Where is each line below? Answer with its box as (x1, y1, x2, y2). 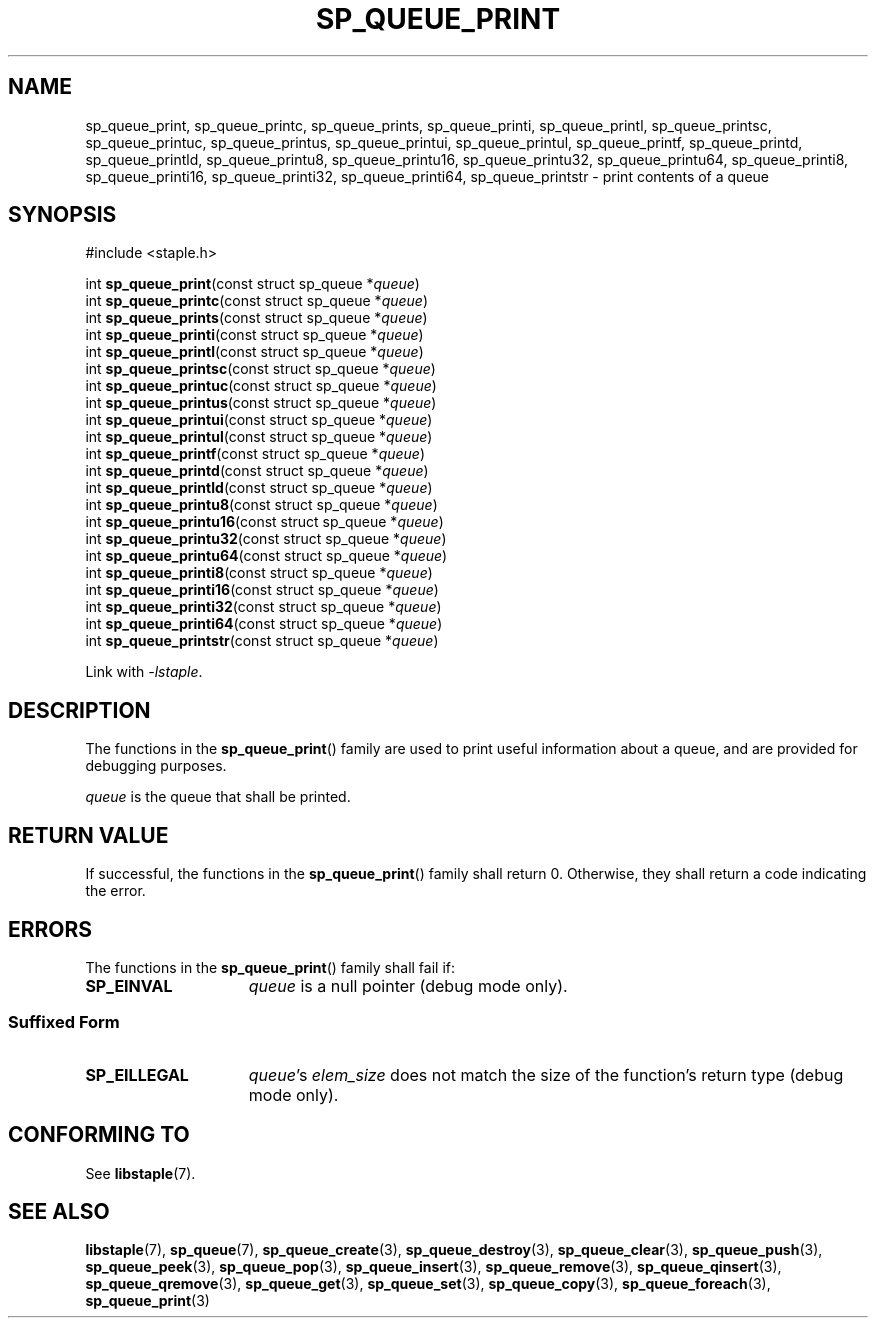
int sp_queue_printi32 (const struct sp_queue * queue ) (85, 598, 442, 616)
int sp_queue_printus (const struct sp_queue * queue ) (85, 394, 437, 412)
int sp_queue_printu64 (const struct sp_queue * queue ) (85, 547, 448, 565)
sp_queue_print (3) (85, 1292, 210, 1310)
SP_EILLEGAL (85, 1064, 189, 1085)
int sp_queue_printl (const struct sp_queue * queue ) (85, 343, 424, 361)
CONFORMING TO (8, 1122, 190, 1148)
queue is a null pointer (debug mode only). (248, 975, 568, 996)
